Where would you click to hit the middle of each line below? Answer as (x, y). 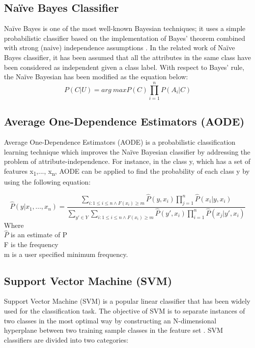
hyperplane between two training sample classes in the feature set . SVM (113, 330)
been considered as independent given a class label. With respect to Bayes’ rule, (124, 67)
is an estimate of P (39, 235)
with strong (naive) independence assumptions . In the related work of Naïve (120, 47)
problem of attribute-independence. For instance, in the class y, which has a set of (127, 161)
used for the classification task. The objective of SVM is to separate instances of (125, 311)
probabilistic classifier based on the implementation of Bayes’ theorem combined (125, 38)
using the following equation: (47, 182)
